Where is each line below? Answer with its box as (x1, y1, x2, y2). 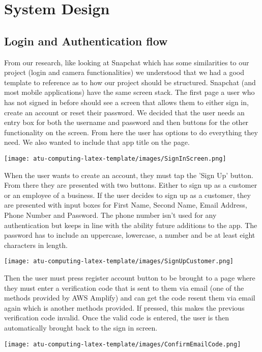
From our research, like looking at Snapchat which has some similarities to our (4, 57, 249, 67)
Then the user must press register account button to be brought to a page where (4, 272, 255, 283)
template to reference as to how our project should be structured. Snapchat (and (4, 77, 256, 87)
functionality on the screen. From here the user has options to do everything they (4, 127, 258, 137)
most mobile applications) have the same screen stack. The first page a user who (4, 87, 255, 97)
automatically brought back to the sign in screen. (4, 322, 158, 333)
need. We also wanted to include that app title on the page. (4, 137, 190, 147)
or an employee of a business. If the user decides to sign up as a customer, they (4, 189, 251, 200)
